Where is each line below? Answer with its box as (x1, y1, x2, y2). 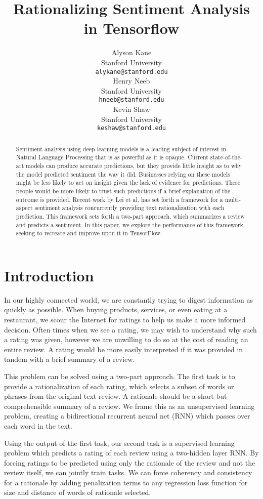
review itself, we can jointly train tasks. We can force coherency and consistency (4, 467, 252, 478)
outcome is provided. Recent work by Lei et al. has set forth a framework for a (16, 195, 223, 203)
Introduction (4, 265, 94, 285)
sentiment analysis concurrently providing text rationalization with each (34, 203, 225, 212)
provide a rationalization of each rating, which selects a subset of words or (4, 381, 234, 391)
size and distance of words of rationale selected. (4, 487, 151, 497)
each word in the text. (4, 420, 72, 431)
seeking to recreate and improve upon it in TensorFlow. (16, 229, 162, 237)
